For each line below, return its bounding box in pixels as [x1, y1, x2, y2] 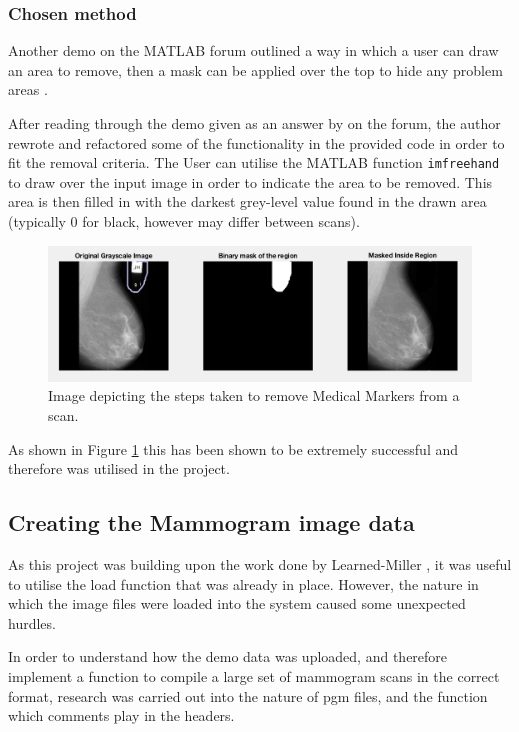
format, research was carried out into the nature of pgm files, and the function [8, 685, 488, 706]
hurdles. [8, 612, 56, 633]
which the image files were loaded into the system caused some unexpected [8, 593, 466, 614]
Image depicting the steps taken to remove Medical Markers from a [48, 385, 460, 406]
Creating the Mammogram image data [8, 507, 415, 538]
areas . [8, 79, 48, 100]
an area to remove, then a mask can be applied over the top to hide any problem [8, 59, 503, 80]
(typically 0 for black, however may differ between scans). [8, 211, 360, 232]
